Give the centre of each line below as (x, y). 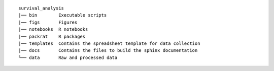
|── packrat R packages (52, 36)
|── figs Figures (48, 22)
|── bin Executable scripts (63, 15)
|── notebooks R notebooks (53, 29)
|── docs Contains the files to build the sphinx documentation (108, 51)
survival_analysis (41, 8)
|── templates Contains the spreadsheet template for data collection (109, 43)
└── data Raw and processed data (68, 57)
